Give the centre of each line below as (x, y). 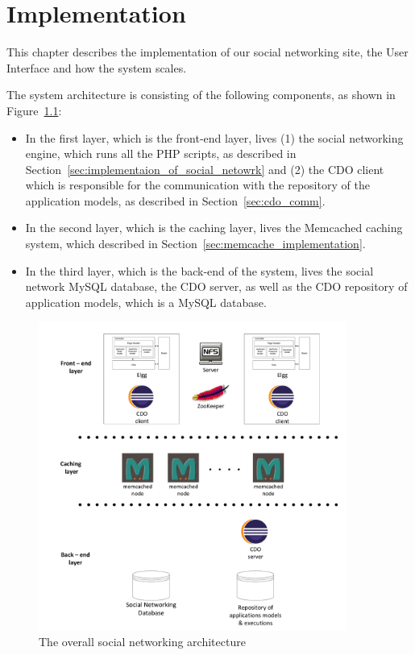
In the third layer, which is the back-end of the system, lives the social (199, 270)
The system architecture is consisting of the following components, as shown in (201, 95)
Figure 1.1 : (34, 110)
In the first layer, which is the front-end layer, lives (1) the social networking (214, 137)
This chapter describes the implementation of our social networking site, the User (207, 52)
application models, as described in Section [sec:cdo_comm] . (175, 200)
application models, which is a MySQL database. (146, 302)
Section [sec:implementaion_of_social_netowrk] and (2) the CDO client (205, 169)
